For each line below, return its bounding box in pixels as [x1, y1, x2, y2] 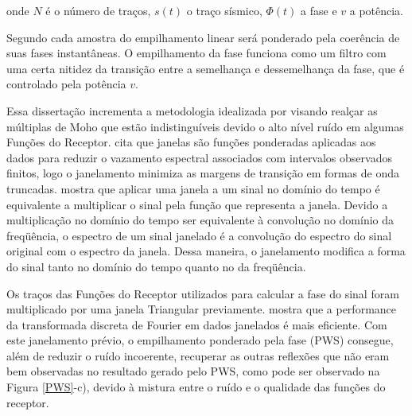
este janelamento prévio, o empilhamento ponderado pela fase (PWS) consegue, [6, 332, 394, 348]
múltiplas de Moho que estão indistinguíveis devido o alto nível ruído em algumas [6, 118, 404, 134]
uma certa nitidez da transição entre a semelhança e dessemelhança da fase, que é [6, 60, 405, 76]
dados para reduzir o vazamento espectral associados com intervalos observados [6, 149, 392, 165]
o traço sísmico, [186, 2, 262, 18]
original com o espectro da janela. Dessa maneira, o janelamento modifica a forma [6, 243, 406, 259]
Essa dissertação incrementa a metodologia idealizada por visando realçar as [6, 102, 378, 119]
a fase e [301, 2, 337, 18]
